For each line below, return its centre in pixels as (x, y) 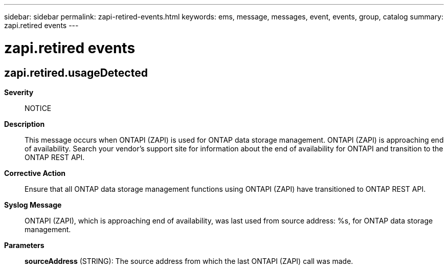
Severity (19, 92)
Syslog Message (33, 205)
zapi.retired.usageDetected (76, 73)
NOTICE (38, 108)
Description (25, 124)
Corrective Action (35, 173)
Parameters (24, 245)
